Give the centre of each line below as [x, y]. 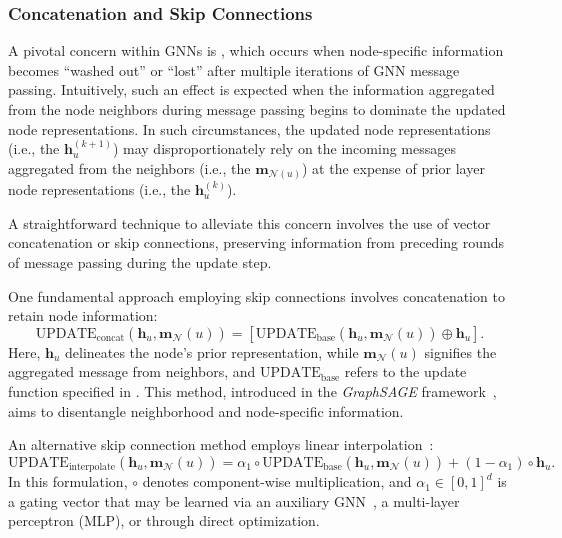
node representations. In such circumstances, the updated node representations [249, 128]
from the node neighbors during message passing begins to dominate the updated [257, 109]
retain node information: [83, 315]
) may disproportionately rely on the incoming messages [284, 148]
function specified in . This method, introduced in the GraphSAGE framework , [252, 391]
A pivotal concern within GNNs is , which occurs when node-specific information [256, 50]
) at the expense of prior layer [393, 167]
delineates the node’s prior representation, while [211, 351]
